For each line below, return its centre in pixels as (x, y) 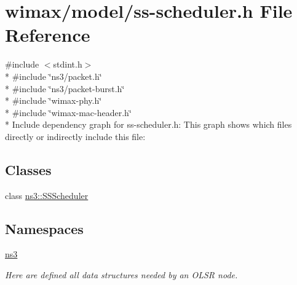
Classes (28, 169)
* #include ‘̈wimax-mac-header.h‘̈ (68, 112)
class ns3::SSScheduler (47, 195)
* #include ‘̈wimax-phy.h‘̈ (53, 100)
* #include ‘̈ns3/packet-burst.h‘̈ (65, 88)
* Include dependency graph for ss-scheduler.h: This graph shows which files (148, 124)
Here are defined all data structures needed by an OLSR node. (121, 275)
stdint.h (68, 64)
